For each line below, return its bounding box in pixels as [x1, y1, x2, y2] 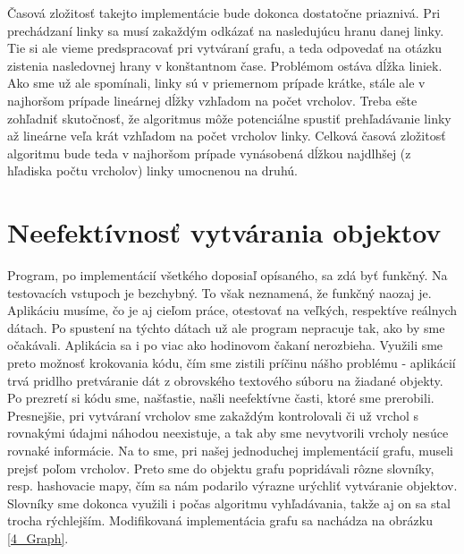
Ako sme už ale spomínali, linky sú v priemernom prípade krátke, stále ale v [7, 73, 426, 92]
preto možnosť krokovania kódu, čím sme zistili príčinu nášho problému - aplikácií [7, 354, 456, 372]
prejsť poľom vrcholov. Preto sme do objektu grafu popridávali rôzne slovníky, [7, 458, 434, 477]
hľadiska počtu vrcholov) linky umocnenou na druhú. [7, 161, 298, 180]
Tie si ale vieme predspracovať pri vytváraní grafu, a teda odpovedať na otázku [7, 38, 443, 57]
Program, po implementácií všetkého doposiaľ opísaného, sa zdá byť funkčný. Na [7, 266, 448, 285]
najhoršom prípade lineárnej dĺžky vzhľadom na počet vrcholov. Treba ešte [7, 90, 418, 109]
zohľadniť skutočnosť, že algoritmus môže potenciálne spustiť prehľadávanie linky [7, 108, 451, 127]
